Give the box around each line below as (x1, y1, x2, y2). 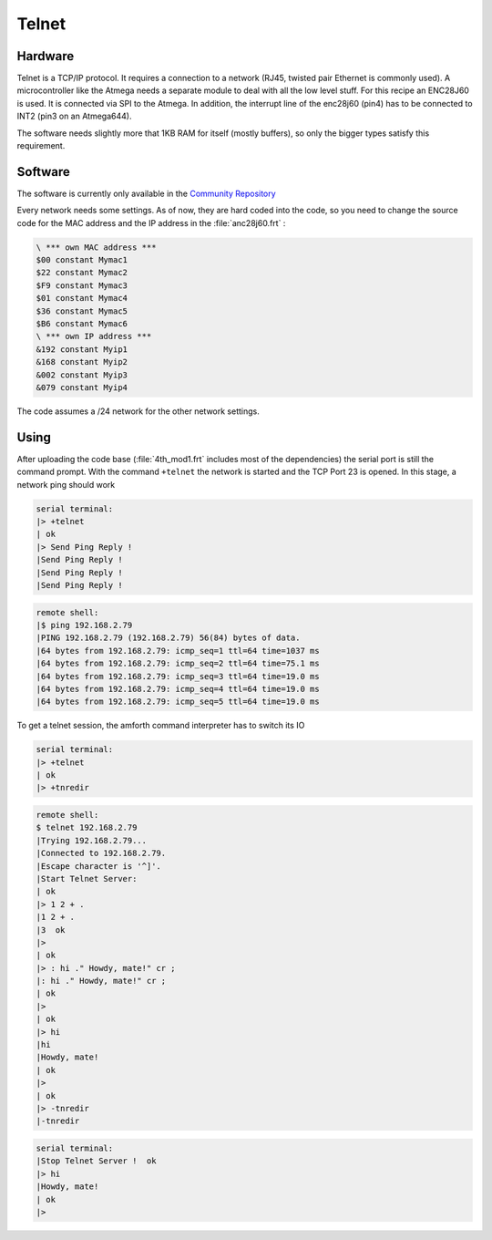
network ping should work (16, 479, 116, 490)
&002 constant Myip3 (36, 369, 128, 380)
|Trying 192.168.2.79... (36, 835, 148, 845)
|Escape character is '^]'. (36, 861, 161, 871)
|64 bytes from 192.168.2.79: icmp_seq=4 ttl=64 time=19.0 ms (36, 684, 320, 694)
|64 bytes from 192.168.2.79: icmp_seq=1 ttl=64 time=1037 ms (36, 646, 320, 656)
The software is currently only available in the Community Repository (16, 188, 277, 199)
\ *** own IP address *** (36, 331, 152, 342)
